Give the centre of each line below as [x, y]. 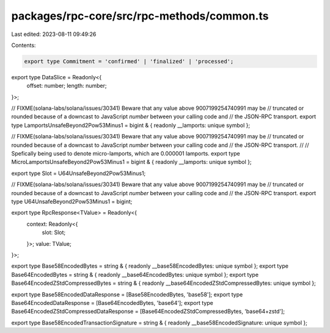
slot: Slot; [54, 232]
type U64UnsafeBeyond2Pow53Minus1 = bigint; [72, 201]
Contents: [24, 45]
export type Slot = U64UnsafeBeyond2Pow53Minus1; [79, 173]
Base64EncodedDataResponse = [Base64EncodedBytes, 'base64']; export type [112, 303]
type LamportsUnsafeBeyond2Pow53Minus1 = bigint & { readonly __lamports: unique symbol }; [131, 125]
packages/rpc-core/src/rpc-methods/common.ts [140, 16]
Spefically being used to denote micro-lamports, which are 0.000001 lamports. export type [126, 154]
